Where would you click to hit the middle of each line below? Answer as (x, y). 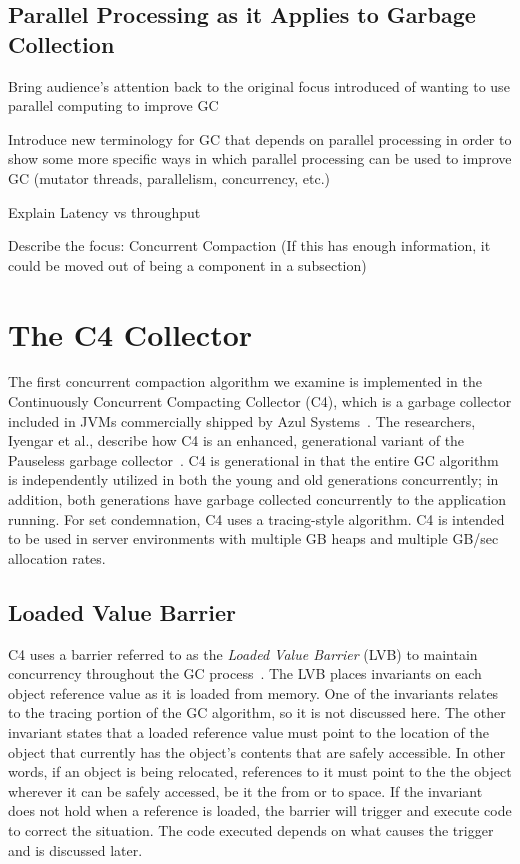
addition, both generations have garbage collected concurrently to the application (257, 499)
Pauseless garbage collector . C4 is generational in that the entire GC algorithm (253, 459)
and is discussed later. (75, 849)
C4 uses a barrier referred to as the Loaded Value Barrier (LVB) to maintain (243, 653)
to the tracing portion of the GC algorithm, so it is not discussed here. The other (257, 712)
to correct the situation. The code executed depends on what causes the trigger (251, 829)
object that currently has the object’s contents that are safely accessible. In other (257, 751)
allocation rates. (57, 557)
